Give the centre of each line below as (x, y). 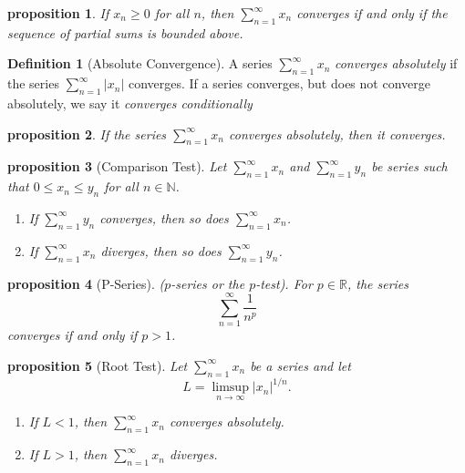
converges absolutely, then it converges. (337, 134)
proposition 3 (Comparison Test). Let (117, 166)
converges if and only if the (372, 13)
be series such (409, 166)
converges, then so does (164, 217)
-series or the (208, 283)
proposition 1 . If (58, 13)
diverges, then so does (161, 250)
